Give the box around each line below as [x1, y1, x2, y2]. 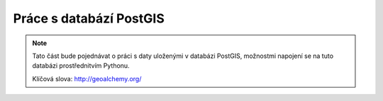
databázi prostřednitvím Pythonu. [32, 61, 131, 70]
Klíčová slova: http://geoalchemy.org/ [32, 74, 142, 83]
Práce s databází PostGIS [13, 11, 165, 26]
